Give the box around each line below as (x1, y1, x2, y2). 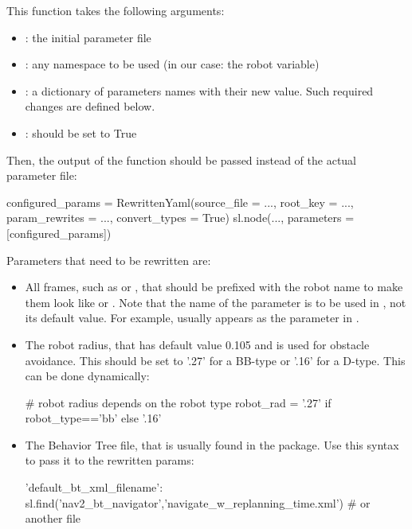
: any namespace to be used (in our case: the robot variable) (25, 56, 320, 72)
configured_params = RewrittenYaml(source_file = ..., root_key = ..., (6, 193, 354, 210)
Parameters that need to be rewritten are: (6, 251, 211, 268)
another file (25, 510, 81, 527)
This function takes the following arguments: (6, 2, 225, 18)
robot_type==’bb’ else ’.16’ (25, 410, 162, 426)
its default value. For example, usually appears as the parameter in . (25, 309, 359, 326)
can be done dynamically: (25, 368, 150, 384)
